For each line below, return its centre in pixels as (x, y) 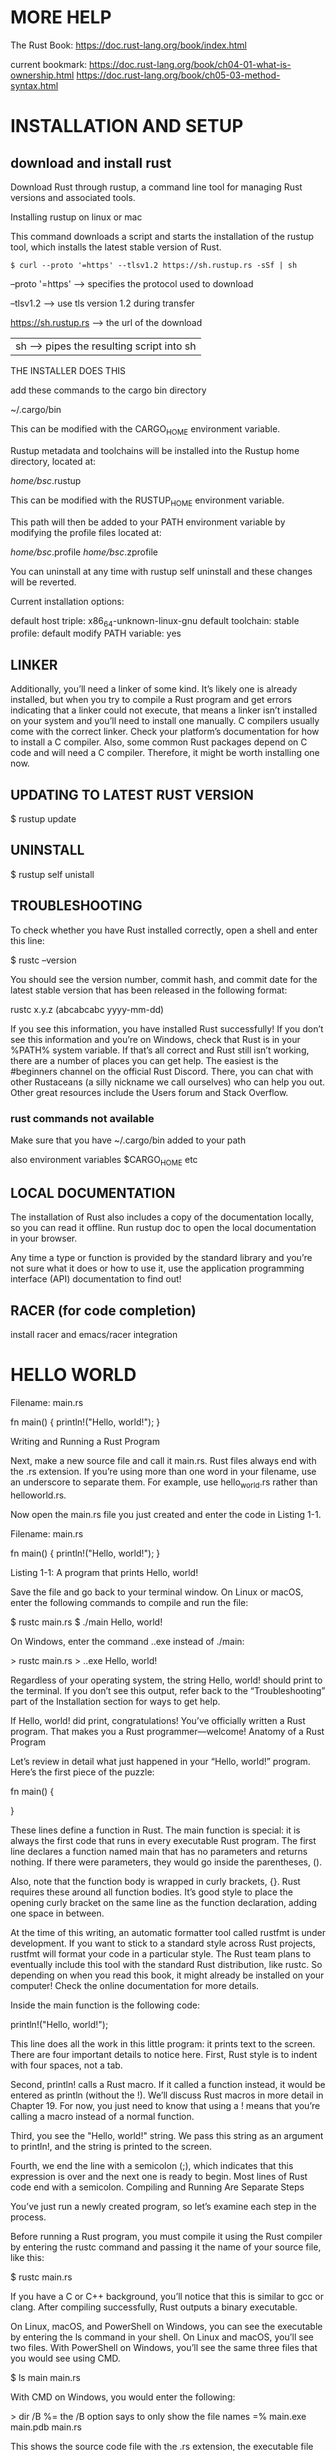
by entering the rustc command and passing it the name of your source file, (166, 2247)
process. (28, 2217)
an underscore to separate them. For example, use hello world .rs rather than (164, 1483)
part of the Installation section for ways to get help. (115, 1702)
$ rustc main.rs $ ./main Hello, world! (86, 1622)
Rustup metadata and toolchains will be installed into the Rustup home (155, 450)
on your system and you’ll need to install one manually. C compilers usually (165, 721)
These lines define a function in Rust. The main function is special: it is (155, 1830)
